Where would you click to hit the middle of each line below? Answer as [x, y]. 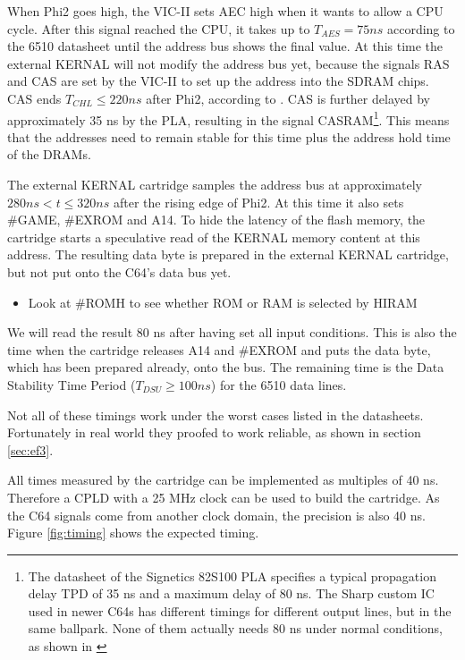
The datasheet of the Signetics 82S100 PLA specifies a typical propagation [232, 575]
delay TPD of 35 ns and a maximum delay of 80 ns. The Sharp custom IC [231, 593]
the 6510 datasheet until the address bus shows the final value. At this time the [225, 46]
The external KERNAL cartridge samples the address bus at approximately [215, 184]
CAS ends [34, 98]
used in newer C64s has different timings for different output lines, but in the [240, 610]
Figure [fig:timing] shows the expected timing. [133, 533]
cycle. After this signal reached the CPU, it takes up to [159, 28]
